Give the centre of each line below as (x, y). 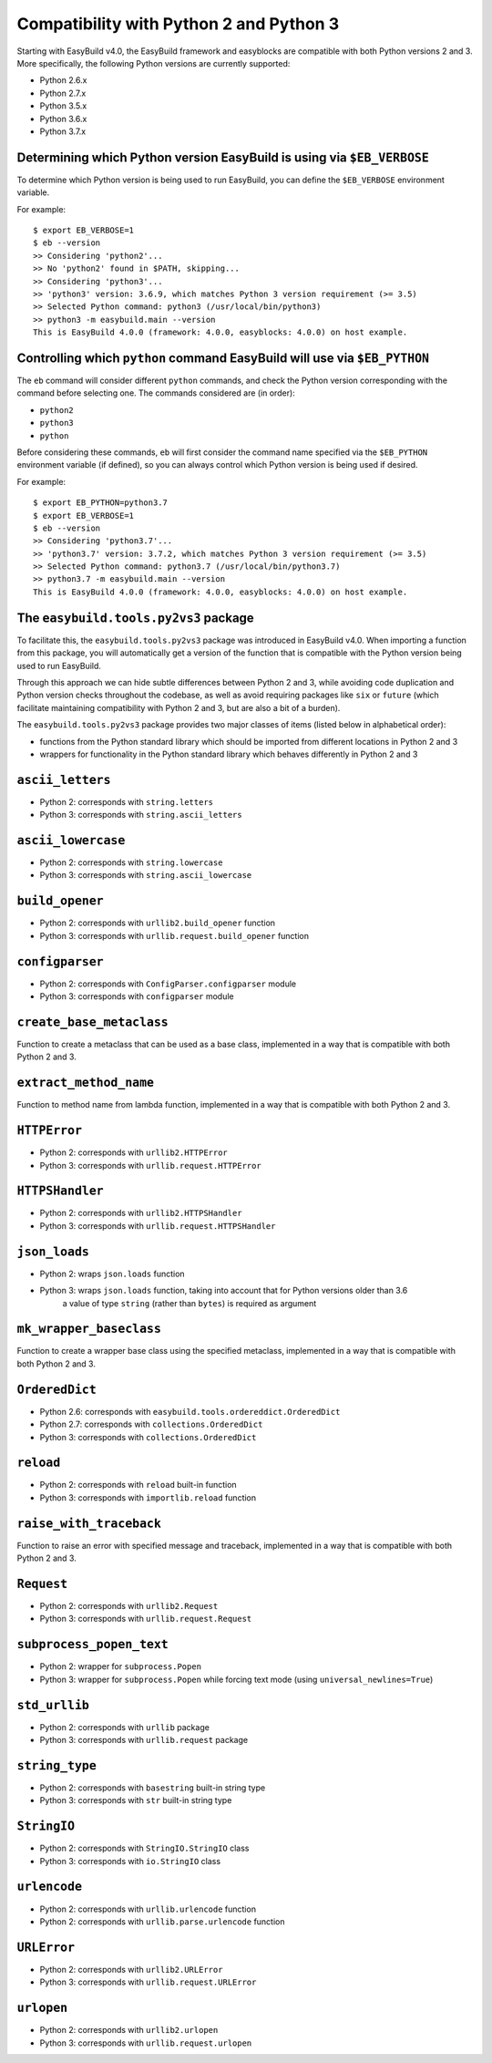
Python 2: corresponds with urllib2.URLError (131, 1969)
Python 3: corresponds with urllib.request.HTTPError (150, 1165)
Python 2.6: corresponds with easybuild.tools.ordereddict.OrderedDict (190, 1411)
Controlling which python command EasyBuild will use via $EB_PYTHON (223, 358)
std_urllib (53, 1705)
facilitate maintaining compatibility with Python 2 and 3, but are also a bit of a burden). (179, 707)
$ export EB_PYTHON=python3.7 (101, 503)
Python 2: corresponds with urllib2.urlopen (129, 2030)
